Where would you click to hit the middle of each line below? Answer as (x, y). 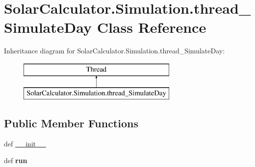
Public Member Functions (71, 123)
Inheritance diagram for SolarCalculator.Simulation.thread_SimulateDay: (115, 51)
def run (16, 160)
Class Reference (152, 27)
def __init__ (25, 144)
